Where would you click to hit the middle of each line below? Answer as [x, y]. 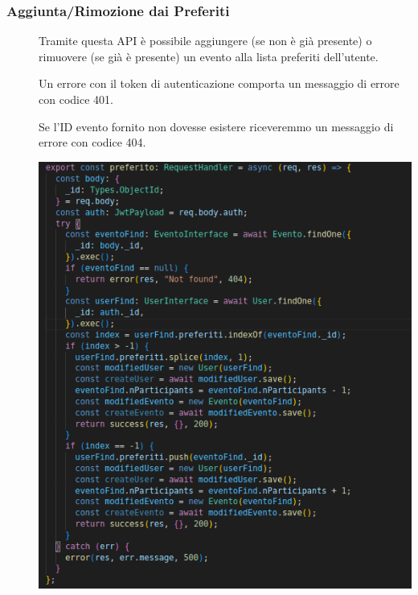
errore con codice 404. [92, 142]
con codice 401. [76, 99]
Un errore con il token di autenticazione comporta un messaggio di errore [219, 83]
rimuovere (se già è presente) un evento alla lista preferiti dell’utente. [209, 56]
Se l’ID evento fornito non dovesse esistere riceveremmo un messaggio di [216, 126]
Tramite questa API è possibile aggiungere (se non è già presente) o [205, 41]
